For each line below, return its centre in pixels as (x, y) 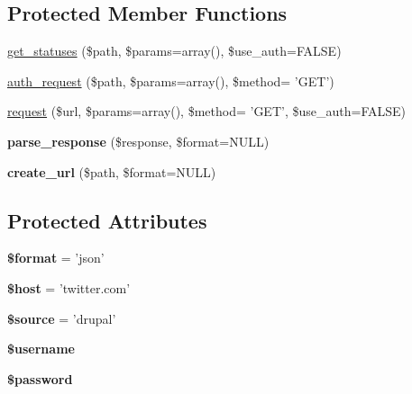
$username (41, 349)
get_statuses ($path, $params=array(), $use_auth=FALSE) (174, 51)
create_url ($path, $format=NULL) (112, 171)
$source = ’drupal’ (62, 318)
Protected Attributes (107, 220)
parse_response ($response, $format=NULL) (138, 141)
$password (40, 378)
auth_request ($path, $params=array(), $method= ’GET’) (171, 81)
